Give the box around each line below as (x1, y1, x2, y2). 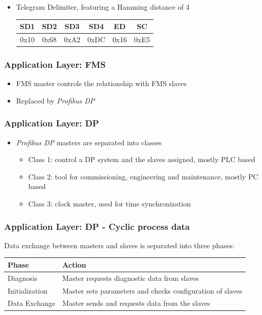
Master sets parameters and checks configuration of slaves (62, 285, 243, 296)
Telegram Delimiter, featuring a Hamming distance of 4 (16, 2, 190, 12)
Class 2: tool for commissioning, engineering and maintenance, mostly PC (28, 171, 258, 181)
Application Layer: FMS (4, 58, 106, 70)
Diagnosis (8, 272, 38, 283)
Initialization (8, 285, 48, 296)
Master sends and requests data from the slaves (62, 298, 211, 308)
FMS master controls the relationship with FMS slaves (16, 78, 187, 89)
